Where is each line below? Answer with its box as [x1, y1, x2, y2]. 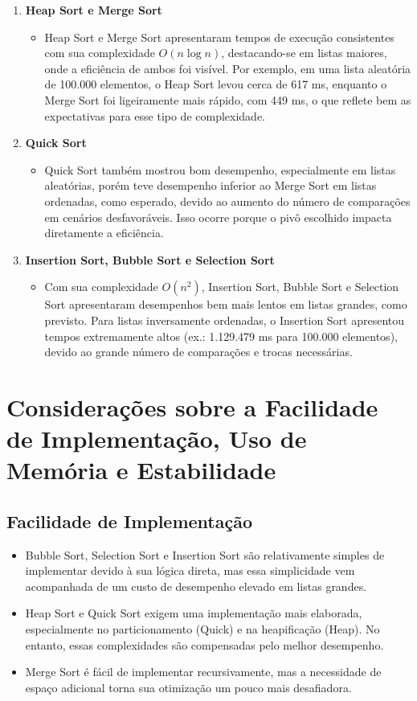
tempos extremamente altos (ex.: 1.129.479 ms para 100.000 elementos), [44, 327, 398, 344]
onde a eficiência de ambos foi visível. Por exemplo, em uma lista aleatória [44, 59, 411, 76]
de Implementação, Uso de [6, 422, 307, 455]
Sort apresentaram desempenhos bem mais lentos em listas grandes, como [44, 296, 407, 313]
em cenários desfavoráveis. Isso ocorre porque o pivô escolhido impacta [44, 208, 392, 225]
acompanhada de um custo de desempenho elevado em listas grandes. [25, 577, 367, 594]
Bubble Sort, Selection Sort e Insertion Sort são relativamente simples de [25, 546, 385, 563]
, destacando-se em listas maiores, [221, 44, 387, 61]
